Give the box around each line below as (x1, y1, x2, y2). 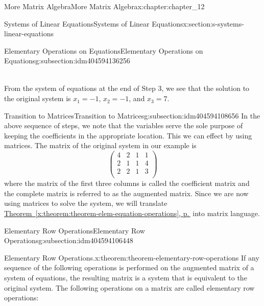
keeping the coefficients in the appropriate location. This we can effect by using (4, 130, 252, 140)
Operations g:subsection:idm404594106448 (4, 235, 133, 246)
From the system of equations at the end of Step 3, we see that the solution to (4, 83, 250, 93)
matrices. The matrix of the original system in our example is (4, 140, 197, 151)
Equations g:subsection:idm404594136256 (4, 55, 130, 66)
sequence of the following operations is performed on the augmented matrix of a (4, 262, 254, 273)
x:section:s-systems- (183, 18, 244, 29)
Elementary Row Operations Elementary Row (4, 225, 145, 236)
